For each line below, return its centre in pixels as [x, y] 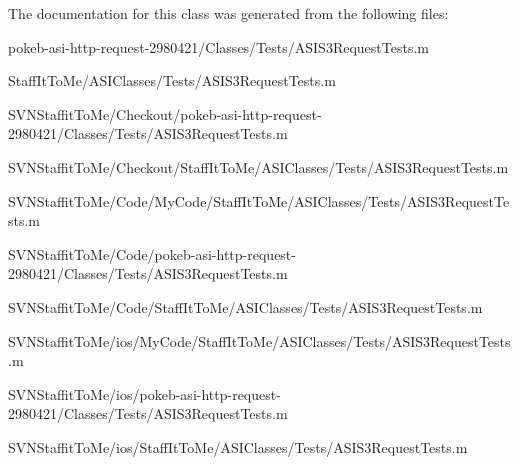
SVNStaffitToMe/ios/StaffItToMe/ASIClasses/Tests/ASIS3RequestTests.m [238, 446]
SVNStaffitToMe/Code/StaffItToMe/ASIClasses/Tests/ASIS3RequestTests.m [245, 306]
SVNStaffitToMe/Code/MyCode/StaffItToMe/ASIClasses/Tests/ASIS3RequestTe [259, 200]
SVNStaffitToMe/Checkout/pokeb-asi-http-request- [165, 113]
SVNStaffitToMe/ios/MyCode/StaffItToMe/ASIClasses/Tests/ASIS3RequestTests [259, 340]
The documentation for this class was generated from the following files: [228, 13]
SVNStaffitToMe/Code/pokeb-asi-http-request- [152, 253]
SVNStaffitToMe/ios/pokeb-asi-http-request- [144, 393]
